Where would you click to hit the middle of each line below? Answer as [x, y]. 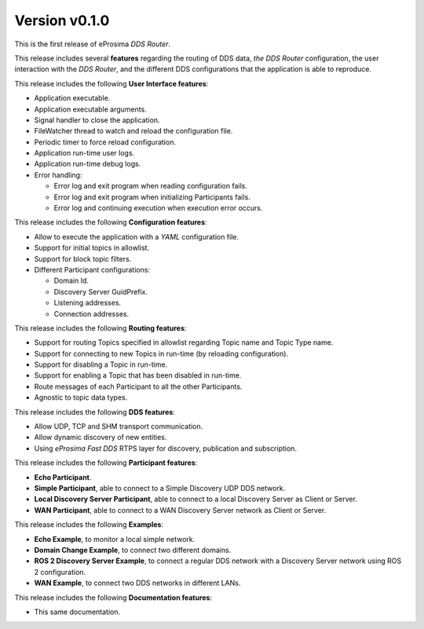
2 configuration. [60, 572]
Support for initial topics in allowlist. [92, 248]
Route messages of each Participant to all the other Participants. [138, 386]
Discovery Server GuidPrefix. [101, 291]
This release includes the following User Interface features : [111, 83]
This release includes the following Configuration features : [111, 222]
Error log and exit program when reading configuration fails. [150, 186]
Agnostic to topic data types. [81, 397]
